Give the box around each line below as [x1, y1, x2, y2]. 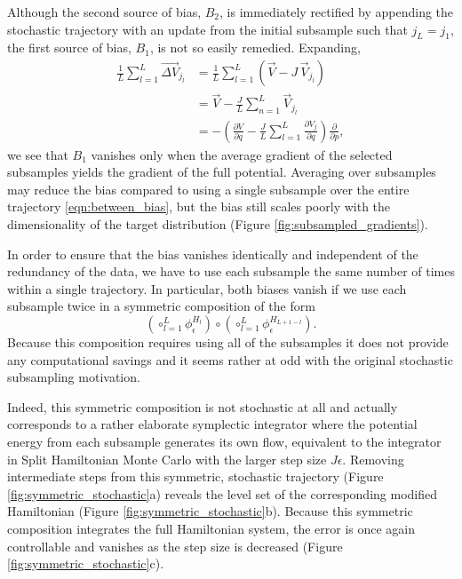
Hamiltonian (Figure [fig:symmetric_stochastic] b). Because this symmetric [7, 502, 413, 520]
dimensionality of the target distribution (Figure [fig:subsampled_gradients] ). [7, 215, 428, 234]
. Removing [342, 449, 404, 468]
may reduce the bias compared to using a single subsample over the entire [7, 179, 410, 198]
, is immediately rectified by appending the [219, 3, 454, 20]
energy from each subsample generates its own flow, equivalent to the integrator [7, 432, 442, 451]
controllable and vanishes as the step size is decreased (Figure [7, 536, 343, 555]
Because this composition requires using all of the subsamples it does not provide [7, 333, 449, 352]
